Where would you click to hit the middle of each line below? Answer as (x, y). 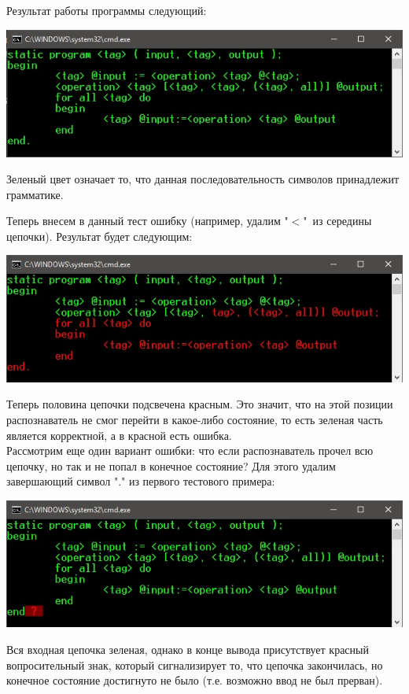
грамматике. (35, 194)
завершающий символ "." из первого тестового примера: (141, 481)
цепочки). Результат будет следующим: (99, 236)
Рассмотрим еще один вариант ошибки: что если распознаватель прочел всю (190, 450)
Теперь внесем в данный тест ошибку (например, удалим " (147, 221)
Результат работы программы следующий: (107, 10)
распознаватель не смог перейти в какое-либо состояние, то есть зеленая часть (195, 420)
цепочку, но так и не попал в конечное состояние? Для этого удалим (171, 465)
